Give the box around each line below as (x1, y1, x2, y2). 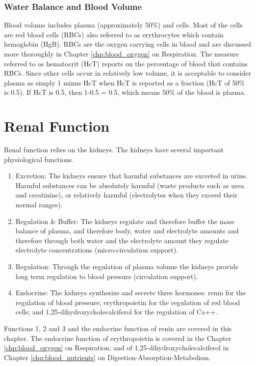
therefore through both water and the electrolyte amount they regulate (15, 235, 229, 245)
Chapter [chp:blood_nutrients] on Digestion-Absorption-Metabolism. (4, 352, 211, 362)
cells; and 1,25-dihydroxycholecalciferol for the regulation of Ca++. (15, 307, 218, 317)
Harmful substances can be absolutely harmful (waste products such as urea (15, 180, 244, 190)
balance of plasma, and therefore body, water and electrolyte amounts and (15, 225, 239, 236)
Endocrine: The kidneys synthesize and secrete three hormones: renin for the (15, 287, 246, 298)
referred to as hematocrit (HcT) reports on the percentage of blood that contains (4, 58, 248, 68)
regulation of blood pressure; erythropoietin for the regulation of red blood (15, 297, 240, 307)
